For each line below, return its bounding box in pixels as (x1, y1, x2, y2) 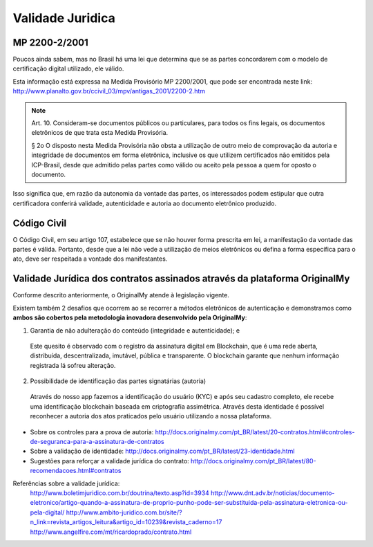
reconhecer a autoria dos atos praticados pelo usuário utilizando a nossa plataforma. (30, 412, 272, 420)
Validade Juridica (12, 10, 115, 26)
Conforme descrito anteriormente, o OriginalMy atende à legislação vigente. (12, 291, 229, 299)
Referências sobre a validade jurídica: (12, 479, 120, 488)
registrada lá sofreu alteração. (30, 361, 116, 369)
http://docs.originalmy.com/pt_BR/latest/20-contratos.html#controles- (155, 427, 355, 436)
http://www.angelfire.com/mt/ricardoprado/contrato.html (30, 528, 192, 536)
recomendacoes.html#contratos (30, 467, 122, 475)
